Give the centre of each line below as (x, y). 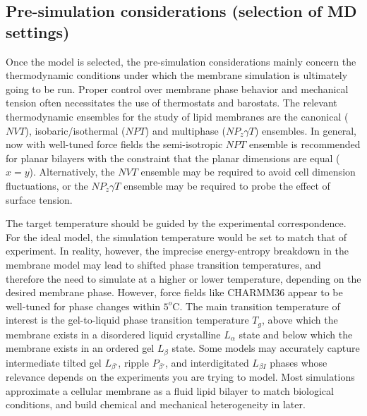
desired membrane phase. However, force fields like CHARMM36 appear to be (174, 292)
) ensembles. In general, (305, 130)
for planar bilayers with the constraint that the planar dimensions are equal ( (173, 158)
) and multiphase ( (185, 130)
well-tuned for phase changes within (83, 306)
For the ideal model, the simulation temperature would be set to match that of (176, 237)
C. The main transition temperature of (256, 306)
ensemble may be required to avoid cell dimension (248, 172)
